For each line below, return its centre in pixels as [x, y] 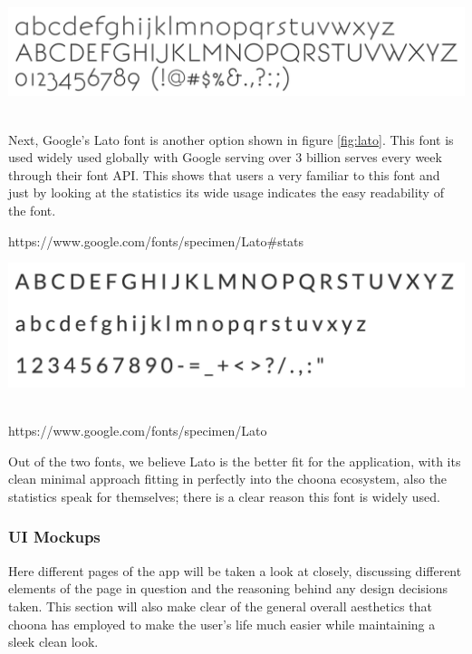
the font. [32, 210]
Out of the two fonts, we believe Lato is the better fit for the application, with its [235, 461]
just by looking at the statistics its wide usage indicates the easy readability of [226, 192]
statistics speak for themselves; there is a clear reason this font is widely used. [224, 496]
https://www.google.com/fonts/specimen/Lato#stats [156, 240]
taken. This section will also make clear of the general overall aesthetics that [220, 606]
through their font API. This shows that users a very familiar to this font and [224, 174]
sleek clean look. [53, 642]
